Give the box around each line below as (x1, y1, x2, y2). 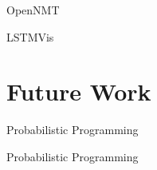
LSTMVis (6, 28, 54, 45)
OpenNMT (6, 2, 60, 18)
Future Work (6, 75, 151, 108)
